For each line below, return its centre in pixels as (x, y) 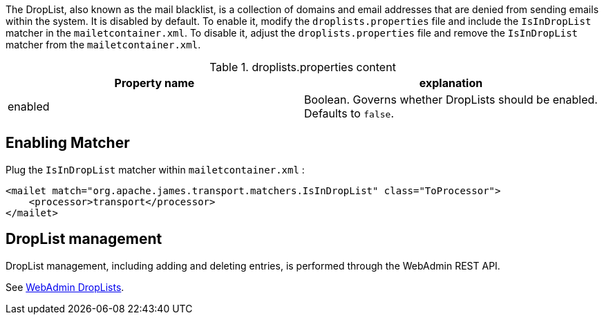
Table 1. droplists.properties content (303, 67)
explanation (451, 83)
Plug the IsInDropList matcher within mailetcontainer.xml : (155, 169)
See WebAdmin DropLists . (65, 287)
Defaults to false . (349, 113)
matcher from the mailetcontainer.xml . (103, 45)
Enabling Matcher (68, 143)
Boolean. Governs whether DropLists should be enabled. (451, 100)
